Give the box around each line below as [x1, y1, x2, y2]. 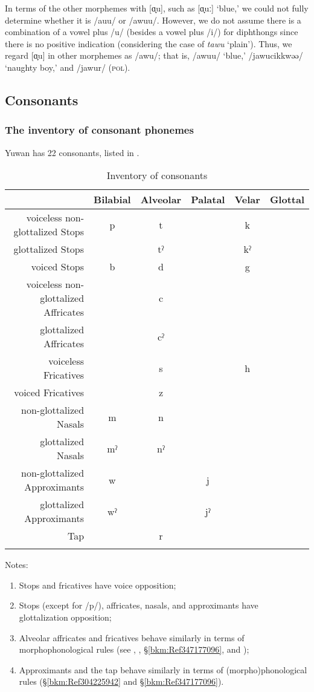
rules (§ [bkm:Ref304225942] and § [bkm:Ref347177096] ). [19, 675, 224, 688]
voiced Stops [31, 259, 85, 274]
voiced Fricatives [14, 385, 85, 400]
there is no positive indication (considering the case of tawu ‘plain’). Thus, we [5, 37, 292, 50]
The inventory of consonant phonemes [5, 122, 194, 137]
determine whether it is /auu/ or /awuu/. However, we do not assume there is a [5, 13, 301, 26]
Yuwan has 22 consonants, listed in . [5, 146, 139, 158]
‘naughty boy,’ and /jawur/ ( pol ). [5, 60, 130, 73]
